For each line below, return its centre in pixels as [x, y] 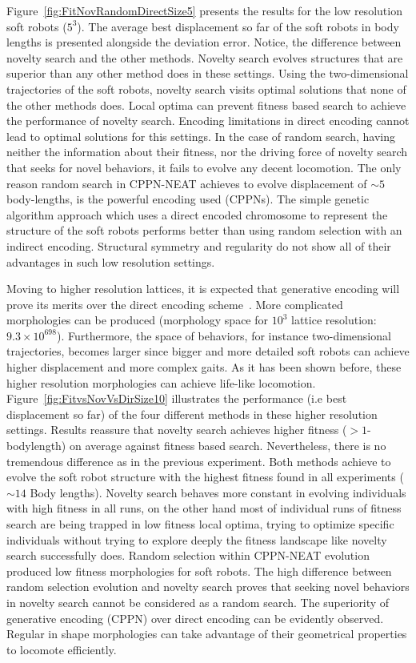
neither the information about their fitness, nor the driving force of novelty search [207, 152]
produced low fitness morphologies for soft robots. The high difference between [199, 571]
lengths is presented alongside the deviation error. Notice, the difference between [204, 42]
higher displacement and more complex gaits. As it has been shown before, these [204, 367]
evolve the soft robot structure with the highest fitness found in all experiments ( [205, 477]
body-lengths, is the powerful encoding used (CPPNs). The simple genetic [188, 199]
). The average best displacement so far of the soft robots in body [238, 26]
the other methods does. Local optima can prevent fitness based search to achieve [206, 104]
